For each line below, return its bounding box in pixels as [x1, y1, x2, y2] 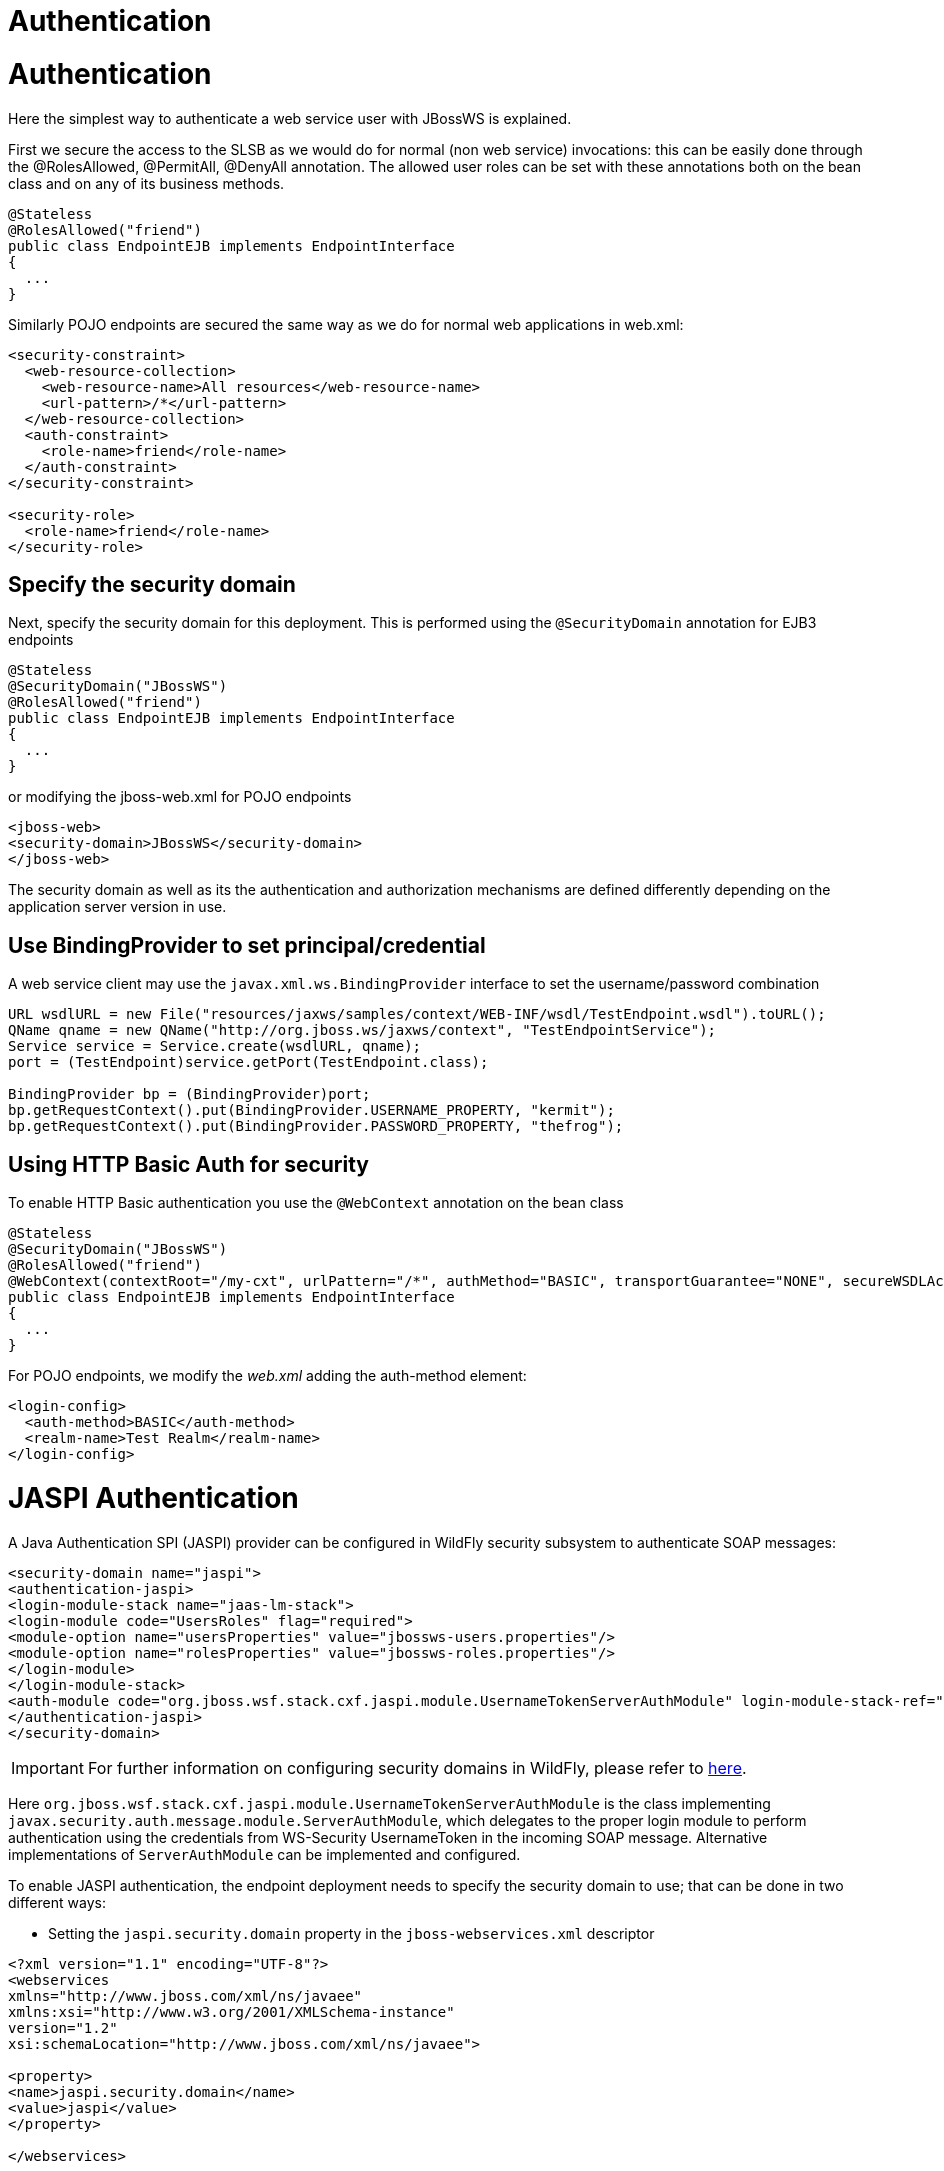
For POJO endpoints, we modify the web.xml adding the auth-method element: [8, 1367, 527, 1385]
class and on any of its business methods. [8, 174, 285, 192]
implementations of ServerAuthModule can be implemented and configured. [8, 1845, 521, 1863]
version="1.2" [8, 2019, 118, 2036]
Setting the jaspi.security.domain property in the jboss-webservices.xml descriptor [48, 1924, 655, 1942]
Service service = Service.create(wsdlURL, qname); [8, 1038, 422, 1055]
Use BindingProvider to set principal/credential [8, 932, 486, 958]
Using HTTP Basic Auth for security [8, 1151, 369, 1177]
